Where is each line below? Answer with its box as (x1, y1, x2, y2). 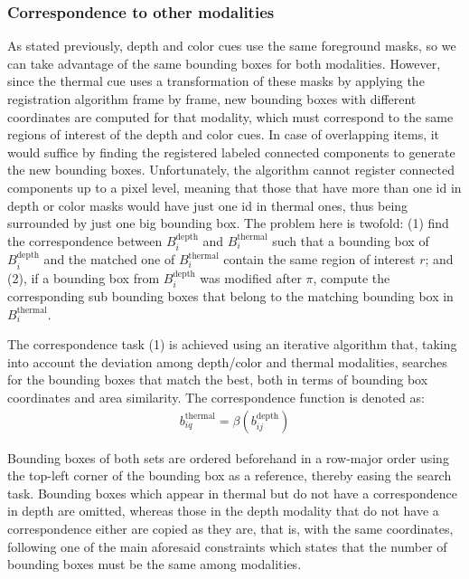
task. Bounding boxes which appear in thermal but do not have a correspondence (7, 483, 457, 502)
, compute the (313, 268, 390, 287)
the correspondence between (7, 231, 163, 250)
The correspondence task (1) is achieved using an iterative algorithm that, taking (7, 335, 457, 354)
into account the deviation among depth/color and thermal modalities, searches (7, 352, 447, 371)
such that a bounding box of (272, 231, 429, 250)
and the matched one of (43, 250, 175, 269)
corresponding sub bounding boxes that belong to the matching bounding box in (7, 287, 454, 306)
